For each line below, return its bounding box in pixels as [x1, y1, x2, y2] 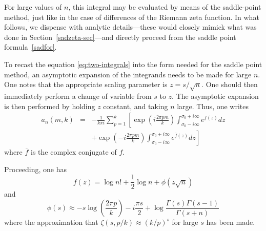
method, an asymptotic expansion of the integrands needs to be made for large [4, 69, 252, 79]
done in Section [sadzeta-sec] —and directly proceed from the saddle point [4, 31, 236, 42]
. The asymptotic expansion [172, 90, 259, 101]
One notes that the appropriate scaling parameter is [4, 79, 168, 90]
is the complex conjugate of [31, 146, 117, 157]
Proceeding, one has [4, 163, 67, 174]
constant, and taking [103, 100, 168, 111]
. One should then [201, 79, 258, 90]
